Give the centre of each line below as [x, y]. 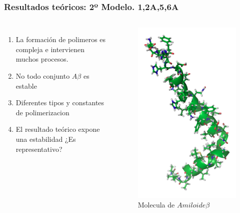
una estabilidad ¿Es [46, 139]
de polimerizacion [42, 112]
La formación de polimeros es [61, 39]
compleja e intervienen [50, 49]
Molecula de [156, 205]
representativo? [39, 149]
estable [26, 85]
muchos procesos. [42, 59]
